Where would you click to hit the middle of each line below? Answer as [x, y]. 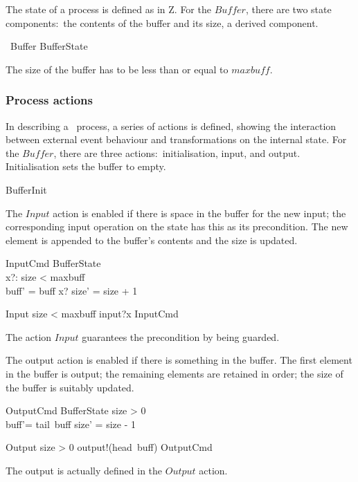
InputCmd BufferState [53, 263]
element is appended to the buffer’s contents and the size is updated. [152, 240]
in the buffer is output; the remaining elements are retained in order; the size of [174, 373]
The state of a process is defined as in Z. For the [108, 9]
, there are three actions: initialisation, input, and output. [177, 152]
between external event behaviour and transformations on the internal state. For [176, 139]
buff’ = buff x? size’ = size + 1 [72, 290]
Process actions [49, 100]
